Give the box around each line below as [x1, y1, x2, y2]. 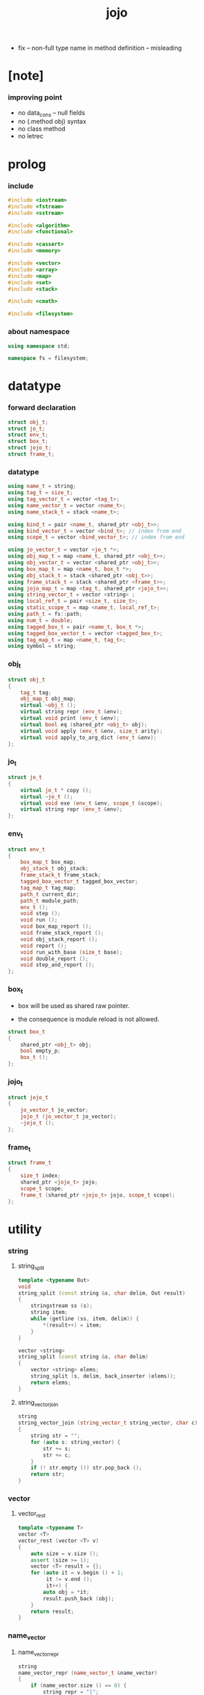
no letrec [17, 132, 44, 140]
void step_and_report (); [20, 962, 95, 968]
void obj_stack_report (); [20, 935, 98, 943]
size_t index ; [20, 1172, 61, 1179]
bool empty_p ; [20, 1047, 61, 1055]
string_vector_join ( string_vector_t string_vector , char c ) [17, 1419, 198, 1427]
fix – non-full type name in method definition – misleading [17, 44, 183, 53]
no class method [17, 124, 66, 133]
